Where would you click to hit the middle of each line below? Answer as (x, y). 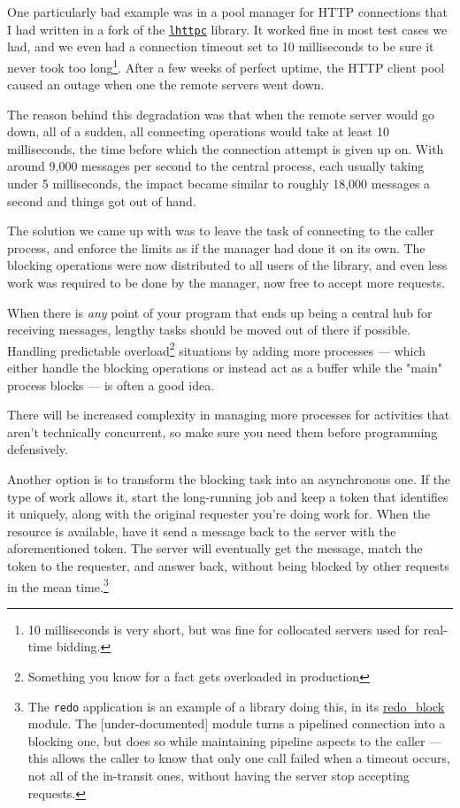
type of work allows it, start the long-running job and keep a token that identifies (228, 496)
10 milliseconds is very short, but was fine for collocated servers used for (223, 629)
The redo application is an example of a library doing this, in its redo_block (236, 706)
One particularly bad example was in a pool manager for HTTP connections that (227, 12)
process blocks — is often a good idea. (111, 385)
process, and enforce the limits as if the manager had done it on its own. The (216, 247)
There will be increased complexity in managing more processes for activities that (229, 415)
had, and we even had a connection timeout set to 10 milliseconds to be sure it (221, 46)
